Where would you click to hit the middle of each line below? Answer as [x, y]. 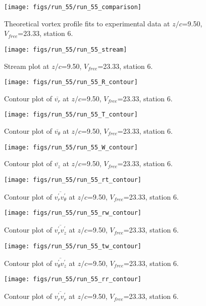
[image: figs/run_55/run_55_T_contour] [71, 115]
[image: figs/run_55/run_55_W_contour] [71, 147]
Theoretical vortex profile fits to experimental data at [87, 23]
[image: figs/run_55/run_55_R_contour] [71, 82]
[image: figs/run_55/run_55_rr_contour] [73, 279]
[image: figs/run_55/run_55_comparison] [73, 7]
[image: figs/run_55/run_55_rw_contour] [73, 213]
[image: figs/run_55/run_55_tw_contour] [73, 246]
